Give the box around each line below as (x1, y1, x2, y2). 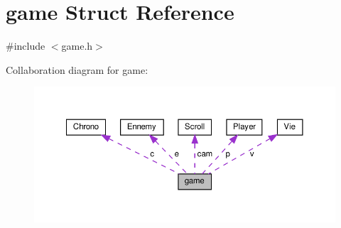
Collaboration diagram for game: (6, 62, 148, 77)
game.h (61, 38, 93, 53)
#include (6, 38, 45, 53)
